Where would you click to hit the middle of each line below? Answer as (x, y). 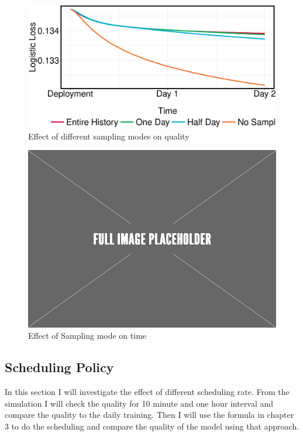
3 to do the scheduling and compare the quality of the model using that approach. (152, 426)
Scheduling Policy (59, 367)
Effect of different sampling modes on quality (109, 136)
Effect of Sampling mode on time (87, 335)
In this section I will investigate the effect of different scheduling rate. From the (147, 392)
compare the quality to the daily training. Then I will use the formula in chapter (149, 415)
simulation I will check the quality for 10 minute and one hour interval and (139, 403)
